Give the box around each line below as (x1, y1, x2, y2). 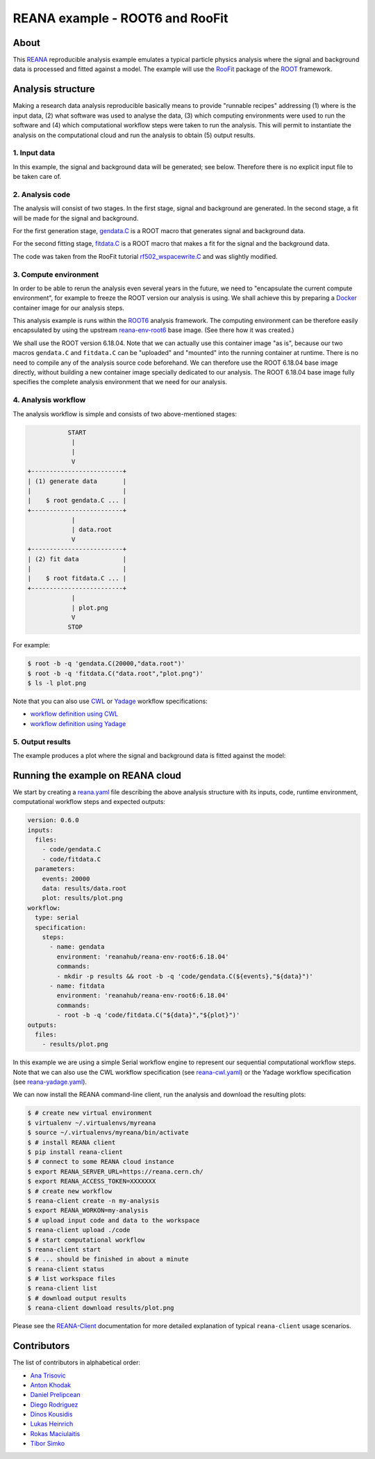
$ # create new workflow (27, 1187, 112, 1195)
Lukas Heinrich (30, 1420, 74, 1428)
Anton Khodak (30, 1380, 72, 1389)
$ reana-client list (27, 1284, 97, 1293)
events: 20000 (42, 874, 90, 883)
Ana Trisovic (30, 1371, 66, 1380)
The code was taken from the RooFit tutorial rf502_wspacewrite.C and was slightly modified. (12, 252, 278, 260)
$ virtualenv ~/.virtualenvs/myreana (27, 1119, 156, 1127)
